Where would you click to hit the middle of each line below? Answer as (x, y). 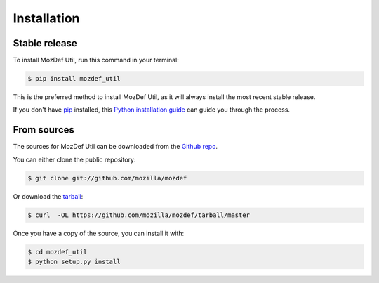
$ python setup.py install (74, 262)
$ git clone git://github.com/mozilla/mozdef (107, 178)
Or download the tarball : (48, 196)
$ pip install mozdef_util (74, 79)
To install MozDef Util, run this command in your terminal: (96, 60)
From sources (44, 130)
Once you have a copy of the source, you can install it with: (99, 233)
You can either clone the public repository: (74, 159)
